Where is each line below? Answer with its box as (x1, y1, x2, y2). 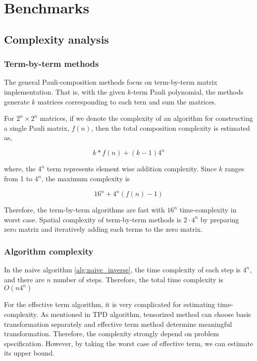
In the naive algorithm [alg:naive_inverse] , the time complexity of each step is (4, 264, 241, 275)
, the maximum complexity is (41, 173, 130, 184)
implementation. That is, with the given (4, 86, 125, 97)
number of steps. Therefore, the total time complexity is (53, 274, 223, 284)
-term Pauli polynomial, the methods (131, 86, 244, 97)
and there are (4, 274, 45, 284)
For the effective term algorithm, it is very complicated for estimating (4, 299, 215, 309)
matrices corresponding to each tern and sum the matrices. (37, 96, 216, 106)
